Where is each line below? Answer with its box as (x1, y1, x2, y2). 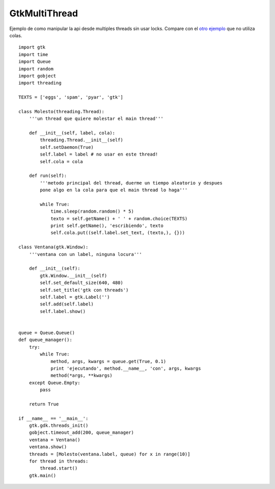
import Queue (18, 59, 51, 65)
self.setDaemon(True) (40, 144, 94, 150)
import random (18, 66, 53, 71)
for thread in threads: (29, 458, 89, 464)
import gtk (18, 44, 46, 50)
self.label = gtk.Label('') (40, 294, 110, 300)
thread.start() (40, 466, 78, 471)
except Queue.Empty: (29, 380, 80, 385)
